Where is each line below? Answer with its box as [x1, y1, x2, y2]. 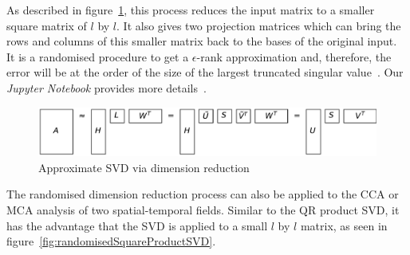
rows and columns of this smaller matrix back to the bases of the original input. [6, 33, 397, 49]
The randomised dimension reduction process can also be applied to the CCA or [6, 186, 399, 202]
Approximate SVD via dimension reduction [38, 159, 250, 175]
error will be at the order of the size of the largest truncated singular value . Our [6, 64, 404, 80]
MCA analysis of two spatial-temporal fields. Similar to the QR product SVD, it [6, 202, 400, 218]
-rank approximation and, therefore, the [196, 48, 392, 65]
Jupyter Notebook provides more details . [6, 79, 207, 96]
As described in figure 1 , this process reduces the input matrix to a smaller [6, 2, 375, 18]
